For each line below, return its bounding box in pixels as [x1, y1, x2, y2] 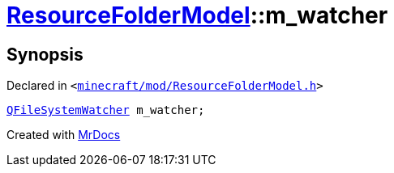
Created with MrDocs [6, 128, 121, 142]
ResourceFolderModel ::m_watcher [6, 2, 388, 29]
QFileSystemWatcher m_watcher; [6, 103, 205, 117]
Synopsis [6, 44, 84, 65]
